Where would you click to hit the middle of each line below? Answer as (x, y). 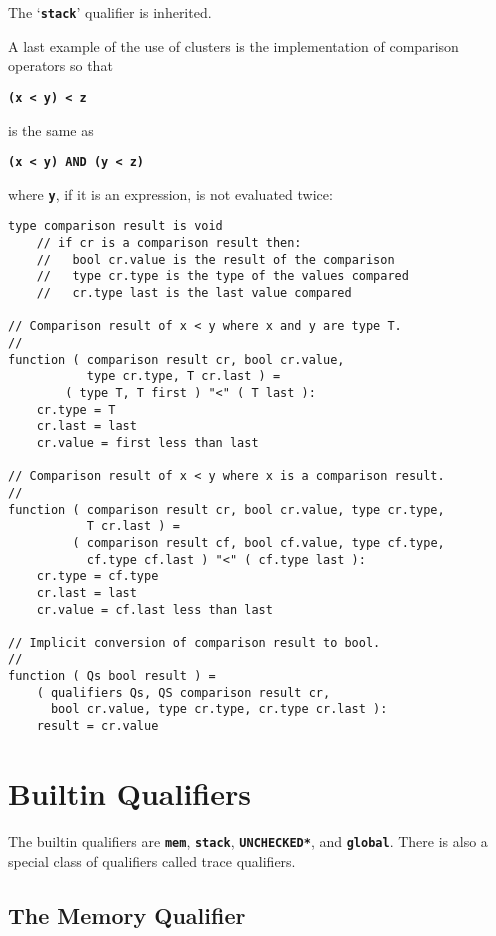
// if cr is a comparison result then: (169, 243)
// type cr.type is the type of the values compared (222, 276)
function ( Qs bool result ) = (112, 676)
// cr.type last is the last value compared (194, 293)
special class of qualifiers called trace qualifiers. (152, 860)
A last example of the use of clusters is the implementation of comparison (233, 45)
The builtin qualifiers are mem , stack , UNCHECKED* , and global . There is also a (248, 840)
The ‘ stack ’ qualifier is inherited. (110, 12)
